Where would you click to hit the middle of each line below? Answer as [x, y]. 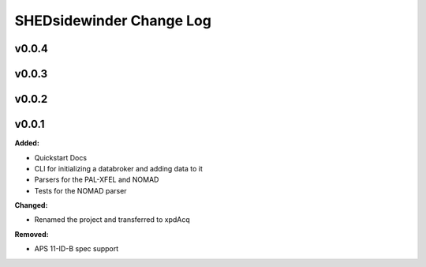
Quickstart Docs [60, 157]
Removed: [32, 234]
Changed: [31, 205]
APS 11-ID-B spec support [77, 249]
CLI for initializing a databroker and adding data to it [118, 168]
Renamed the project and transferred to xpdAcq [112, 220]
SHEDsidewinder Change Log [113, 21]
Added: [27, 143]
